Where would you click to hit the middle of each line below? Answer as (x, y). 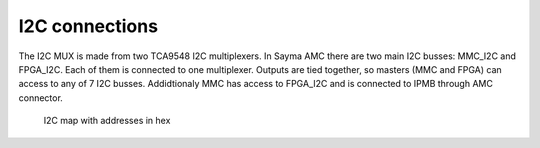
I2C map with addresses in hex (107, 121)
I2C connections (88, 26)
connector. (41, 97)
